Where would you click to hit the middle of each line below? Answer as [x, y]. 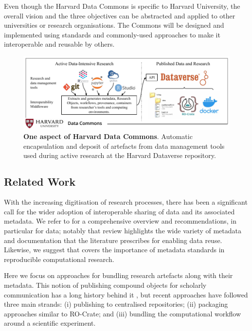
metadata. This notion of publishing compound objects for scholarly [105, 285]
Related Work [40, 182]
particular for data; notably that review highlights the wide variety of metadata [123, 230]
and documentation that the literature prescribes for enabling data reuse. [113, 240]
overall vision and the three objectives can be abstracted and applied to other [120, 15]
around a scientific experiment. [50, 323]
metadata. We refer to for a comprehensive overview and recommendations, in [120, 221]
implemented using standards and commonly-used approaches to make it [112, 34]
